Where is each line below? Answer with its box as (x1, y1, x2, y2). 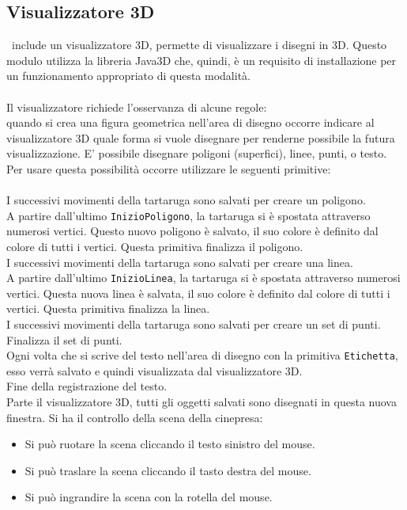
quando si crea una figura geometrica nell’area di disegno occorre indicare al (6, 114, 375, 131)
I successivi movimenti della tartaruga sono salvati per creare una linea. (6, 253, 353, 270)
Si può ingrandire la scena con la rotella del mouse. (24, 489, 273, 505)
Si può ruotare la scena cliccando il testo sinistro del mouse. (24, 436, 315, 452)
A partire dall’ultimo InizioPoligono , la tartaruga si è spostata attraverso (6, 207, 371, 223)
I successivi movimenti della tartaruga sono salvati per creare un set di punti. (6, 316, 381, 333)
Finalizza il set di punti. (6, 331, 122, 348)
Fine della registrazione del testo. (6, 378, 168, 394)
